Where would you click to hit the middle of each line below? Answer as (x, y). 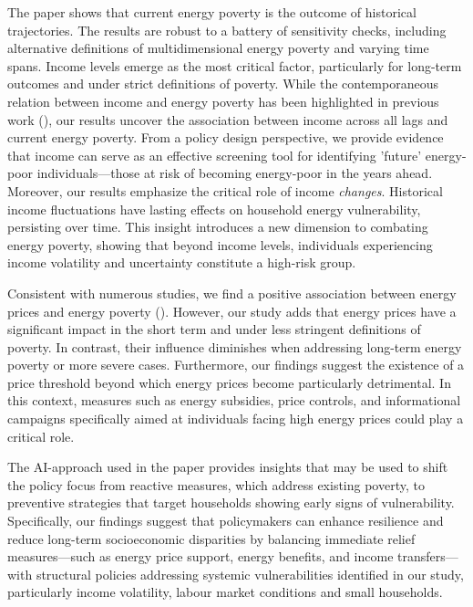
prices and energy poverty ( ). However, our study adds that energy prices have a (232, 311)
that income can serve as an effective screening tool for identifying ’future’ (215, 155)
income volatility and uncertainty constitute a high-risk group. (182, 262)
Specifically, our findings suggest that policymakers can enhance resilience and (226, 521)
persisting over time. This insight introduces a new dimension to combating (218, 227)
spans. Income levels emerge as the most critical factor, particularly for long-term (235, 65)
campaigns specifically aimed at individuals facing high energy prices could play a (236, 419)
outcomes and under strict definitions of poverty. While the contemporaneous (223, 84)
